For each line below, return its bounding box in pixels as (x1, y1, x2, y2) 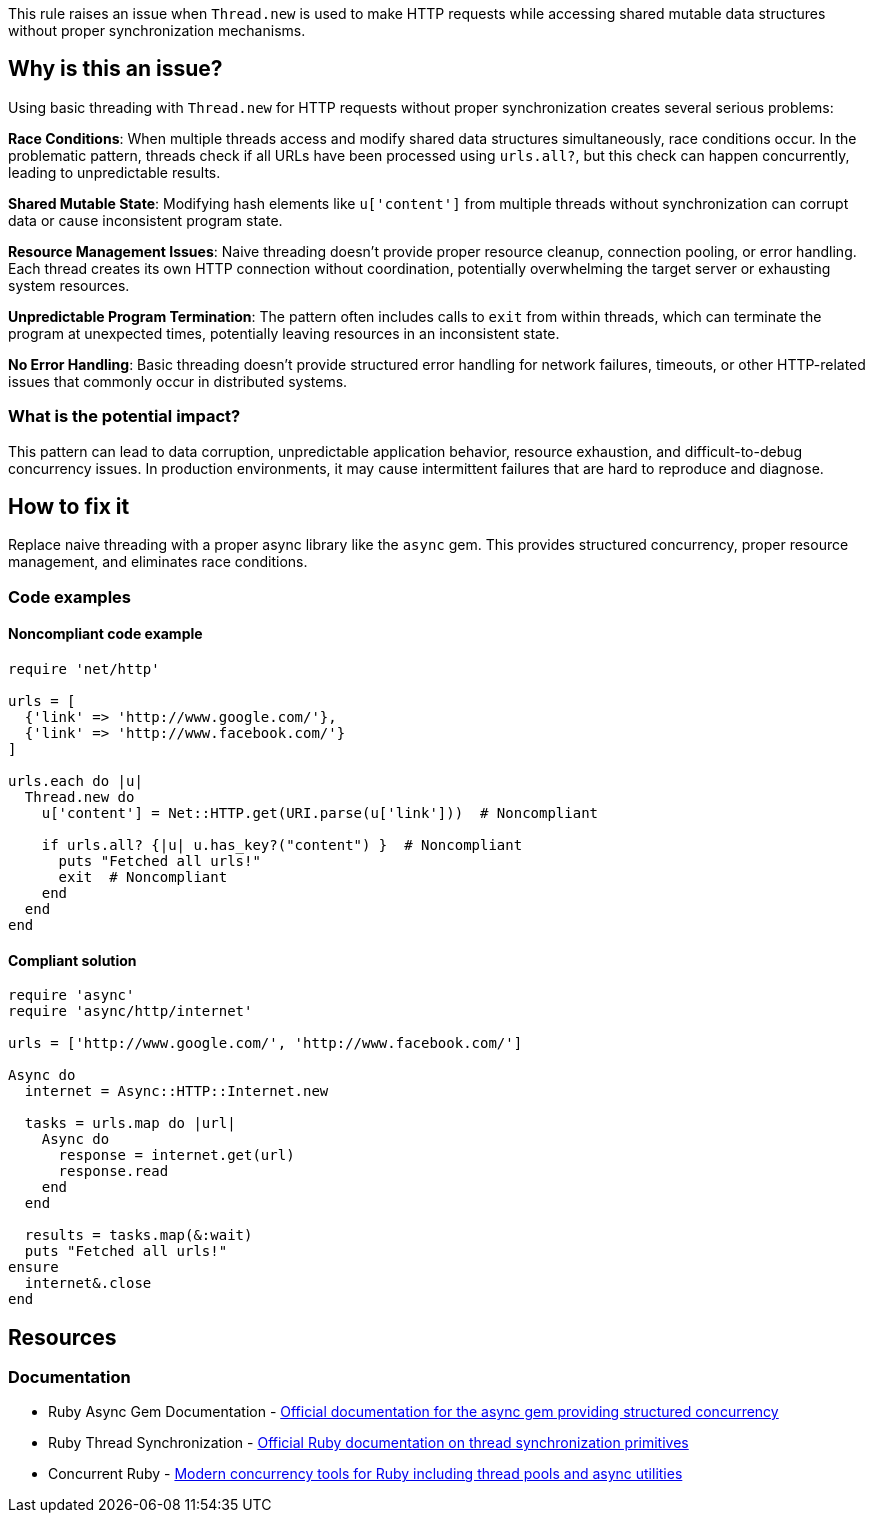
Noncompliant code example (8, 625, 203, 643)
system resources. (8, 276, 130, 294)
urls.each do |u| (8, 773, 143, 790)
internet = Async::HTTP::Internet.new (24, 1083, 329, 1100)
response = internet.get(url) (58, 1147, 295, 1164)
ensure (8, 1259, 59, 1276)
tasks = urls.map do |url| (24, 1115, 236, 1132)
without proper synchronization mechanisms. (8, 22, 306, 39)
